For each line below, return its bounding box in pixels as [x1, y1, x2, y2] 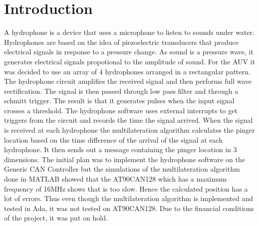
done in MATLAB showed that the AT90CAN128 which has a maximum [4, 174, 227, 184]
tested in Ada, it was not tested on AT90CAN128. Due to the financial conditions [4, 203, 254, 213]
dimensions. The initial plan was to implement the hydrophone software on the [4, 154, 245, 164]
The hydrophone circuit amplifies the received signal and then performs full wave [4, 76, 252, 86]
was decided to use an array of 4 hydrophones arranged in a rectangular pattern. [4, 66, 251, 76]
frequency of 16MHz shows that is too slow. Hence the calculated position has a [4, 183, 248, 194]
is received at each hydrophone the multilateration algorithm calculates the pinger [4, 125, 255, 135]
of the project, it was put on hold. [4, 213, 108, 223]
